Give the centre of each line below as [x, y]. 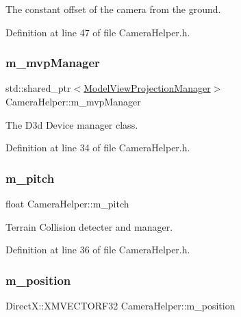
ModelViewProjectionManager [147, 88]
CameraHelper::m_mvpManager [73, 101]
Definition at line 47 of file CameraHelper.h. [98, 32]
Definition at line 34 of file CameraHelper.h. [98, 148]
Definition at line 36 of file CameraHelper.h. [98, 250]
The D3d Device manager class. [72, 124]
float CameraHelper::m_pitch [67, 203]
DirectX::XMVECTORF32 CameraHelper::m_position [120, 305]
